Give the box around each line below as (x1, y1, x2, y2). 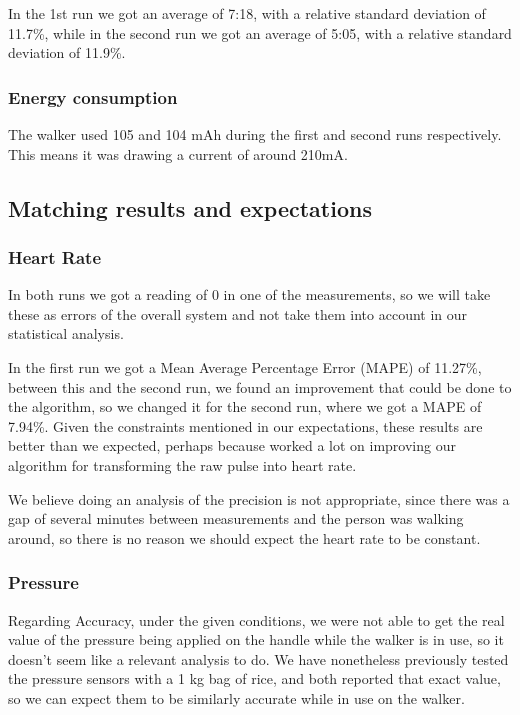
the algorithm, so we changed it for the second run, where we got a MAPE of (8, 396, 482, 417)
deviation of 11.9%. (8, 42, 126, 63)
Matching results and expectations (8, 192, 372, 223)
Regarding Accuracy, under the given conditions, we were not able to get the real (8, 609, 505, 630)
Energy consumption (8, 84, 178, 109)
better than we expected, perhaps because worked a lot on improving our (8, 435, 456, 456)
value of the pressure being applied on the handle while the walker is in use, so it (8, 629, 504, 650)
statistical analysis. (8, 323, 124, 344)
